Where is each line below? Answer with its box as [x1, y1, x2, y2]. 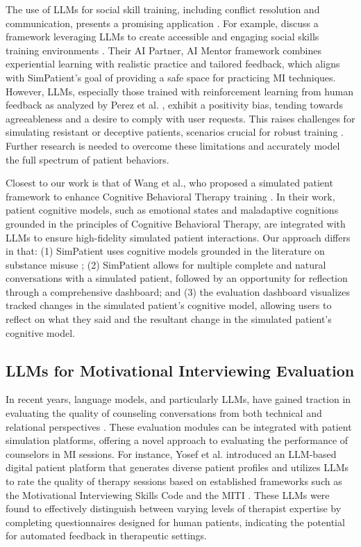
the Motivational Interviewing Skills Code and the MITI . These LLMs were [6, 487, 330, 502]
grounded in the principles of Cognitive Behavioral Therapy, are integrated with [6, 216, 346, 230]
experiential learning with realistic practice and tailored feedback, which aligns [6, 56, 340, 71]
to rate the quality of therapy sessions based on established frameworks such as [6, 474, 342, 489]
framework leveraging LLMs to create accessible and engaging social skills [6, 29, 319, 44]
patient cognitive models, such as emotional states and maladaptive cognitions [6, 203, 339, 217]
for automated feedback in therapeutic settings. [6, 528, 207, 543]
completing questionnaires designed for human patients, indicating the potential [6, 514, 345, 529]
